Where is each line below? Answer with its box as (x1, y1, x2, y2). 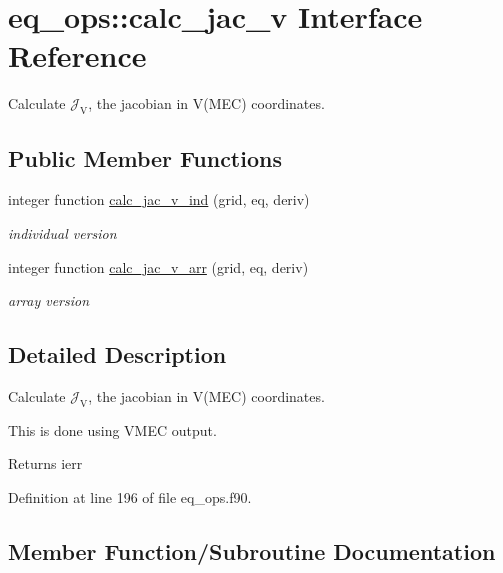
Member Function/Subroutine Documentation (8, 535, 496, 566)
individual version (8, 222, 117, 243)
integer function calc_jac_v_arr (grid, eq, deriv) (8, 256, 309, 277)
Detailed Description (8, 339, 227, 370)
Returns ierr (8, 453, 83, 474)
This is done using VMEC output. (8, 419, 217, 440)
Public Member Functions (8, 142, 282, 173)
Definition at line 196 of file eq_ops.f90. (8, 486, 252, 507)
